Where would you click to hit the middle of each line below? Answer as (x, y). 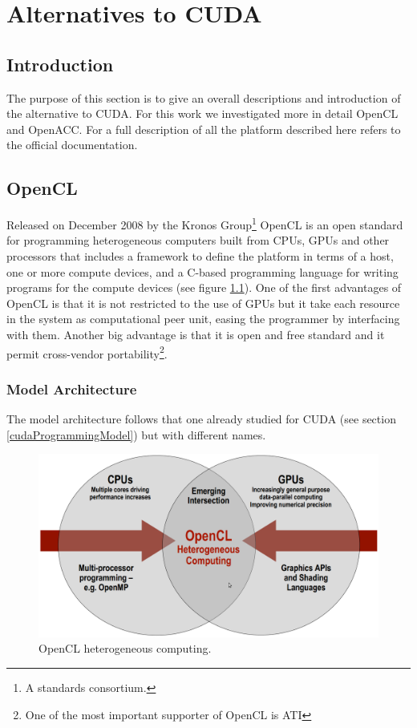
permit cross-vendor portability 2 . (87, 352)
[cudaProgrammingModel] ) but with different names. (136, 434)
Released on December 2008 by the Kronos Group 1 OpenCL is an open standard (205, 223)
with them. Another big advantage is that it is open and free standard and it (196, 334)
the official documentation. (72, 145)
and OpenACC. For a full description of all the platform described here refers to (204, 129)
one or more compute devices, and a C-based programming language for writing (202, 271)
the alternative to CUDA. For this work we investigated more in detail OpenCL (202, 113)
